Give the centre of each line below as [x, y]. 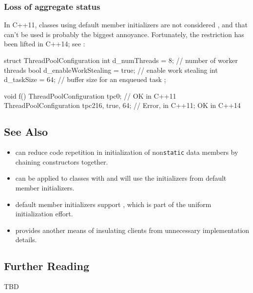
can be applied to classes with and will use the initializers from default [121, 178]
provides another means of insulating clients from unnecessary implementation [132, 230]
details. [26, 240]
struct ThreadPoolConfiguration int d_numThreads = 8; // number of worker [121, 60]
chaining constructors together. [62, 161]
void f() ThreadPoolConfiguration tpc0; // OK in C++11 [90, 95]
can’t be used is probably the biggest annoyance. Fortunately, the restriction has [124, 34]
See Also [26, 132]
